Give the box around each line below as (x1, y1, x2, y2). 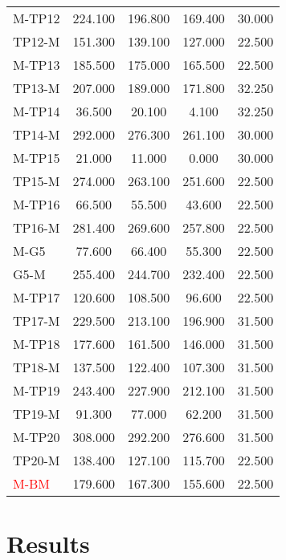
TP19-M (13, 404, 60, 423)
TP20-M (13, 451, 60, 469)
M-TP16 (13, 195, 60, 213)
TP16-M (13, 218, 60, 237)
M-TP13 (13, 55, 60, 74)
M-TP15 (13, 148, 60, 167)
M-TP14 (13, 102, 60, 120)
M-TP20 (13, 428, 60, 446)
